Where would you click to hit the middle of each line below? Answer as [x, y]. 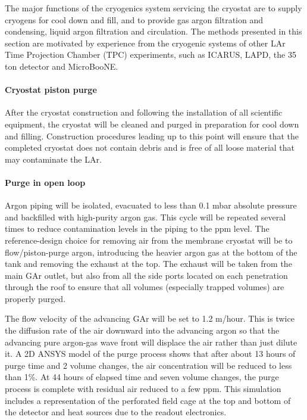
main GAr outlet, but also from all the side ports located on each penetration [146, 275]
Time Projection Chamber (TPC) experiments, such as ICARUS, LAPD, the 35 [151, 55]
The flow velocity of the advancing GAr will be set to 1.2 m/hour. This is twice [150, 318]
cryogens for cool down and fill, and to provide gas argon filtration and [134, 19]
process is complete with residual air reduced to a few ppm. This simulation [143, 389]
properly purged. [35, 298]
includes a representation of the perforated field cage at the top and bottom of [148, 400]
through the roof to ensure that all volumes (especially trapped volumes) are [145, 287]
